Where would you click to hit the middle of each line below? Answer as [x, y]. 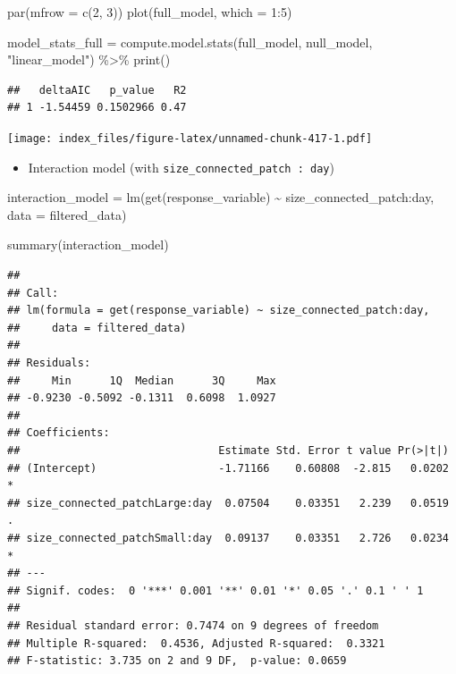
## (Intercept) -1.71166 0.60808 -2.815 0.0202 [228, 468]
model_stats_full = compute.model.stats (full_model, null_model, [190, 42]
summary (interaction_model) [88, 244]
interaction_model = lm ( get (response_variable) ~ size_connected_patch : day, [221, 197]
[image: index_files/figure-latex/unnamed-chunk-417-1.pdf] [190, 138]
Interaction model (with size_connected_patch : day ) [181, 167]
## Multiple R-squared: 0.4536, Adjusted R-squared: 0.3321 [196, 643]
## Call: [33, 293]
